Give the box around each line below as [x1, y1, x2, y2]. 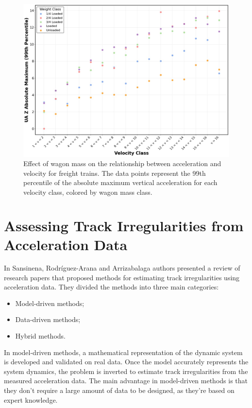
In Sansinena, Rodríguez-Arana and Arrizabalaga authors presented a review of [4, 262, 240, 272]
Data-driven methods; [15, 314, 81, 324]
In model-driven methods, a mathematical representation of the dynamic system [4, 347, 243, 357]
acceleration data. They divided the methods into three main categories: [4, 282, 219, 292]
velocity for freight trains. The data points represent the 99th [23, 168, 206, 178]
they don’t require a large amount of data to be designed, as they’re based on [4, 385, 235, 395]
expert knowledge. [4, 394, 58, 405]
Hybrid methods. [15, 330, 66, 340]
